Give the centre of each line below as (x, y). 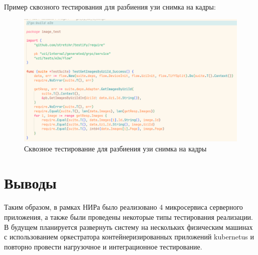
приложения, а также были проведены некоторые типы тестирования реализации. (129, 217)
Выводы (30, 183)
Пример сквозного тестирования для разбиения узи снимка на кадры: (110, 7)
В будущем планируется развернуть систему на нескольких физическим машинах (128, 227)
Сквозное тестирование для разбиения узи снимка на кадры (115, 148)
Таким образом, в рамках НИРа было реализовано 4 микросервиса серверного (123, 207)
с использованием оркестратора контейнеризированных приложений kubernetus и (129, 237)
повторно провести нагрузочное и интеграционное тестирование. (103, 246)
